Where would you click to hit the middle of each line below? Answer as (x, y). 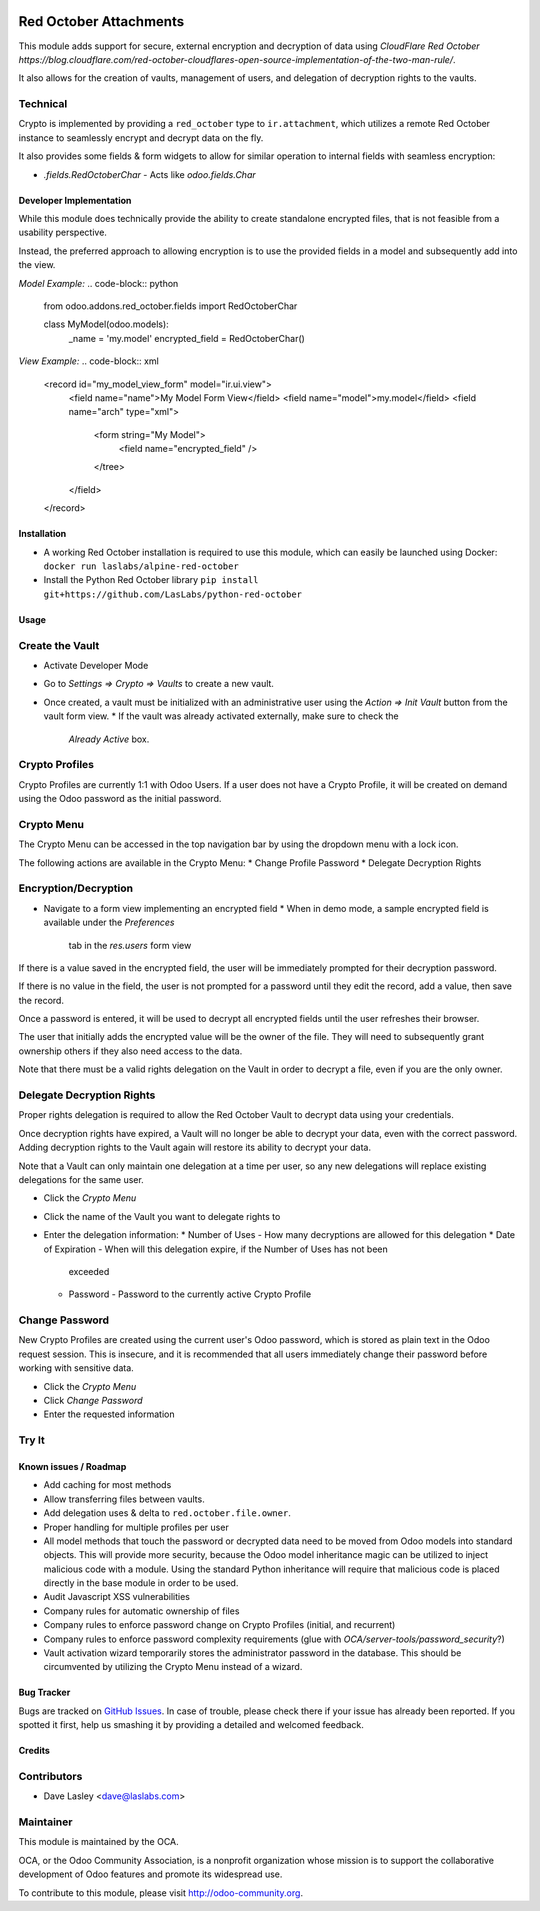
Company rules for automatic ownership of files (141, 1611)
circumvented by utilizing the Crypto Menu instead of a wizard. (173, 1667)
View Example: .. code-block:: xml (88, 361)
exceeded (89, 1271)
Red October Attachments (101, 21)
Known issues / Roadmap (72, 1466)
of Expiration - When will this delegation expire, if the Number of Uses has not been (216, 1249)
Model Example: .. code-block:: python (98, 283)
